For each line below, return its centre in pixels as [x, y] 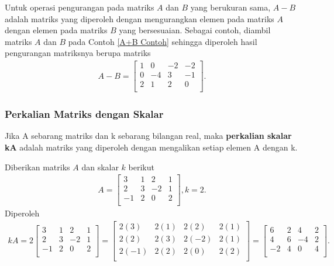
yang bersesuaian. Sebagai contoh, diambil [195, 30]
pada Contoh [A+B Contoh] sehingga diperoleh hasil [163, 41]
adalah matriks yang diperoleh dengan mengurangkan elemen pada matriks [140, 18]
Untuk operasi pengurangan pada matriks [80, 7]
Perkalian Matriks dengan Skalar [84, 114]
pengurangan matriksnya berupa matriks [78, 53]
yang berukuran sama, [230, 7]
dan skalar [100, 167]
